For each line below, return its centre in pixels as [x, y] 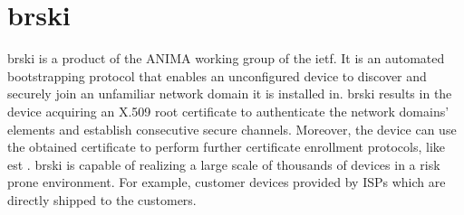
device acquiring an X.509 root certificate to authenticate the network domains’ [228, 111]
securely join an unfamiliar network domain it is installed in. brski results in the [230, 93]
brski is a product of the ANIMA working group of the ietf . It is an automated [226, 58]
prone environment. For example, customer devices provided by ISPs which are [227, 182]
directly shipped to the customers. [102, 199]
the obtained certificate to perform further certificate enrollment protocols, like [227, 147]
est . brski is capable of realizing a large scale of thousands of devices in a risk [224, 164]
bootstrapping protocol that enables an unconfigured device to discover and [217, 75]
